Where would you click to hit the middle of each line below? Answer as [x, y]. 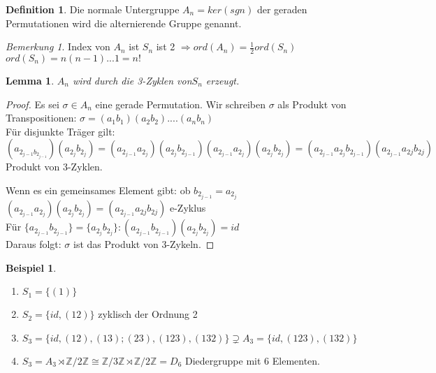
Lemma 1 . [30, 81]
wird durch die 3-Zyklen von [132, 81]
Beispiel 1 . [31, 267]
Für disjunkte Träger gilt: [60, 131]
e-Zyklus [188, 208]
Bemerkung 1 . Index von [58, 46]
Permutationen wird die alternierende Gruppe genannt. [124, 23]
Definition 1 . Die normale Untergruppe [93, 9]
